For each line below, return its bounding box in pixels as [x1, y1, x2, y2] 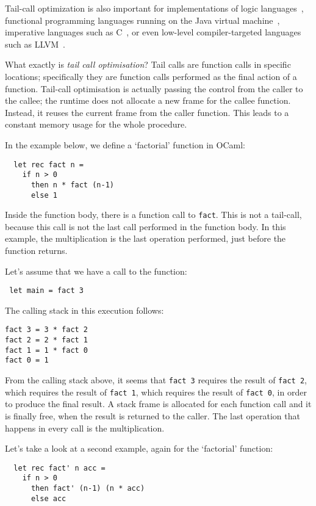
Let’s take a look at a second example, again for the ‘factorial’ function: [5, 442, 273, 455]
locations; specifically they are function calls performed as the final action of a [5, 70, 297, 82]
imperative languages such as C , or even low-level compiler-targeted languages [5, 26, 301, 38]
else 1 [31, 190, 57, 200]
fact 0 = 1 [5, 356, 49, 365]
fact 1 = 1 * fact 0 [5, 345, 88, 355]
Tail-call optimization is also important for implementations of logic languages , [5, 2, 304, 14]
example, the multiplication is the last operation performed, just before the [5, 232, 286, 245]
